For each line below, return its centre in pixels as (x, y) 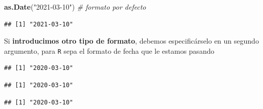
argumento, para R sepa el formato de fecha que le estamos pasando (109, 50)
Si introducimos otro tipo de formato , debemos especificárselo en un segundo (131, 41)
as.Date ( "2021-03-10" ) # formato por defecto (75, 7)
